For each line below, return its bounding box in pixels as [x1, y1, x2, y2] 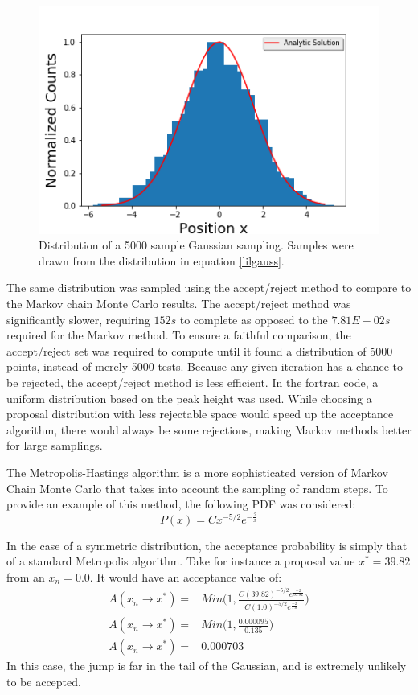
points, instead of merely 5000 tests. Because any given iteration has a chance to [6, 358, 404, 375]
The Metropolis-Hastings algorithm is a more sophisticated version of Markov [6, 463, 388, 480]
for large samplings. [6, 437, 103, 454]
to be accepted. [6, 672, 81, 689]
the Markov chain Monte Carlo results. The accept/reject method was [6, 295, 351, 312]
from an [6, 568, 45, 585]
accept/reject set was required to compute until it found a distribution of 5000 [6, 342, 393, 359]
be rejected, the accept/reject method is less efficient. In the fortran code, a [6, 374, 379, 390]
